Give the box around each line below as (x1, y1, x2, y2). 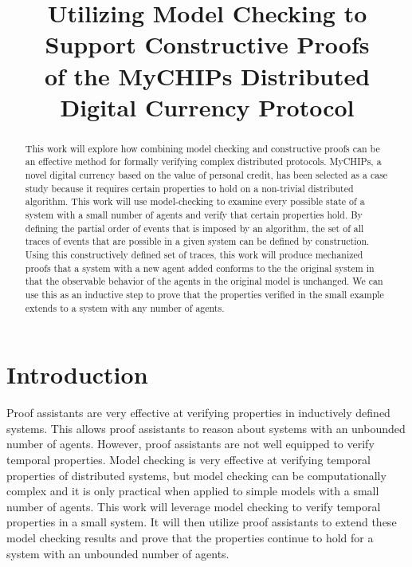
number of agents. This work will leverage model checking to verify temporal (6, 498, 381, 514)
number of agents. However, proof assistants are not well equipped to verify (6, 435, 375, 452)
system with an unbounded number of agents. (6, 545, 230, 561)
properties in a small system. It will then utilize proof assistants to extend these (6, 514, 397, 530)
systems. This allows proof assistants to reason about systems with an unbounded (6, 419, 406, 436)
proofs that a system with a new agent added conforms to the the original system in (25, 261, 375, 274)
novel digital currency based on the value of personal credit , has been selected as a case (25, 168, 388, 182)
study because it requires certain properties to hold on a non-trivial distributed (25, 181, 354, 195)
